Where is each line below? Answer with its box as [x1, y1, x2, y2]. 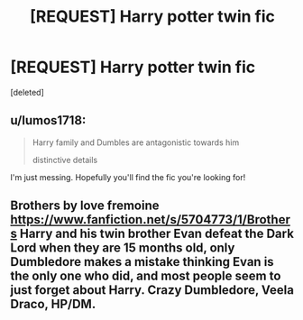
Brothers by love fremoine [10, 198, 161, 214]
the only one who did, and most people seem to [10, 269, 281, 284]
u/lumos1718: [10, 113, 87, 128]
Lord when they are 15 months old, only [10, 241, 235, 256]
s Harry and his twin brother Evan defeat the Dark [10, 226, 294, 242]
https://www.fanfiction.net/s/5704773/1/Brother [10, 212, 291, 227]
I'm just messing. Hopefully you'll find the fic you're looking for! [10, 171, 246, 182]
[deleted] [10, 87, 44, 97]
